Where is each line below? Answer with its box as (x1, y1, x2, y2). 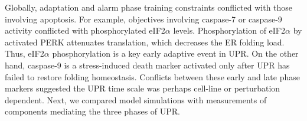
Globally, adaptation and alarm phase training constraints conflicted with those (5, 1, 293, 13)
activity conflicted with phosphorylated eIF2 (5, 24, 165, 37)
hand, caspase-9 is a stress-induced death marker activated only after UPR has (5, 58, 290, 71)
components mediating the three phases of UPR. (5, 105, 180, 117)
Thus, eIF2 (5, 47, 44, 60)
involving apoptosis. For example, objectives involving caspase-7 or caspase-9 (5, 12, 282, 25)
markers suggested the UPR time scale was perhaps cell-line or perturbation (5, 82, 280, 94)
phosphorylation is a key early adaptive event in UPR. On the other (52, 47, 299, 60)
